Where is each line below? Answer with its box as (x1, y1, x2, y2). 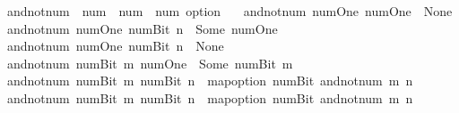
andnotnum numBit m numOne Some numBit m (6, 53, 293, 72)
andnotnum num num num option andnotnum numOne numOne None (6, 2, 453, 20)
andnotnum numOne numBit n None (6, 36, 224, 55)
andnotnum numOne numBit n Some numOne (6, 19, 278, 37)
